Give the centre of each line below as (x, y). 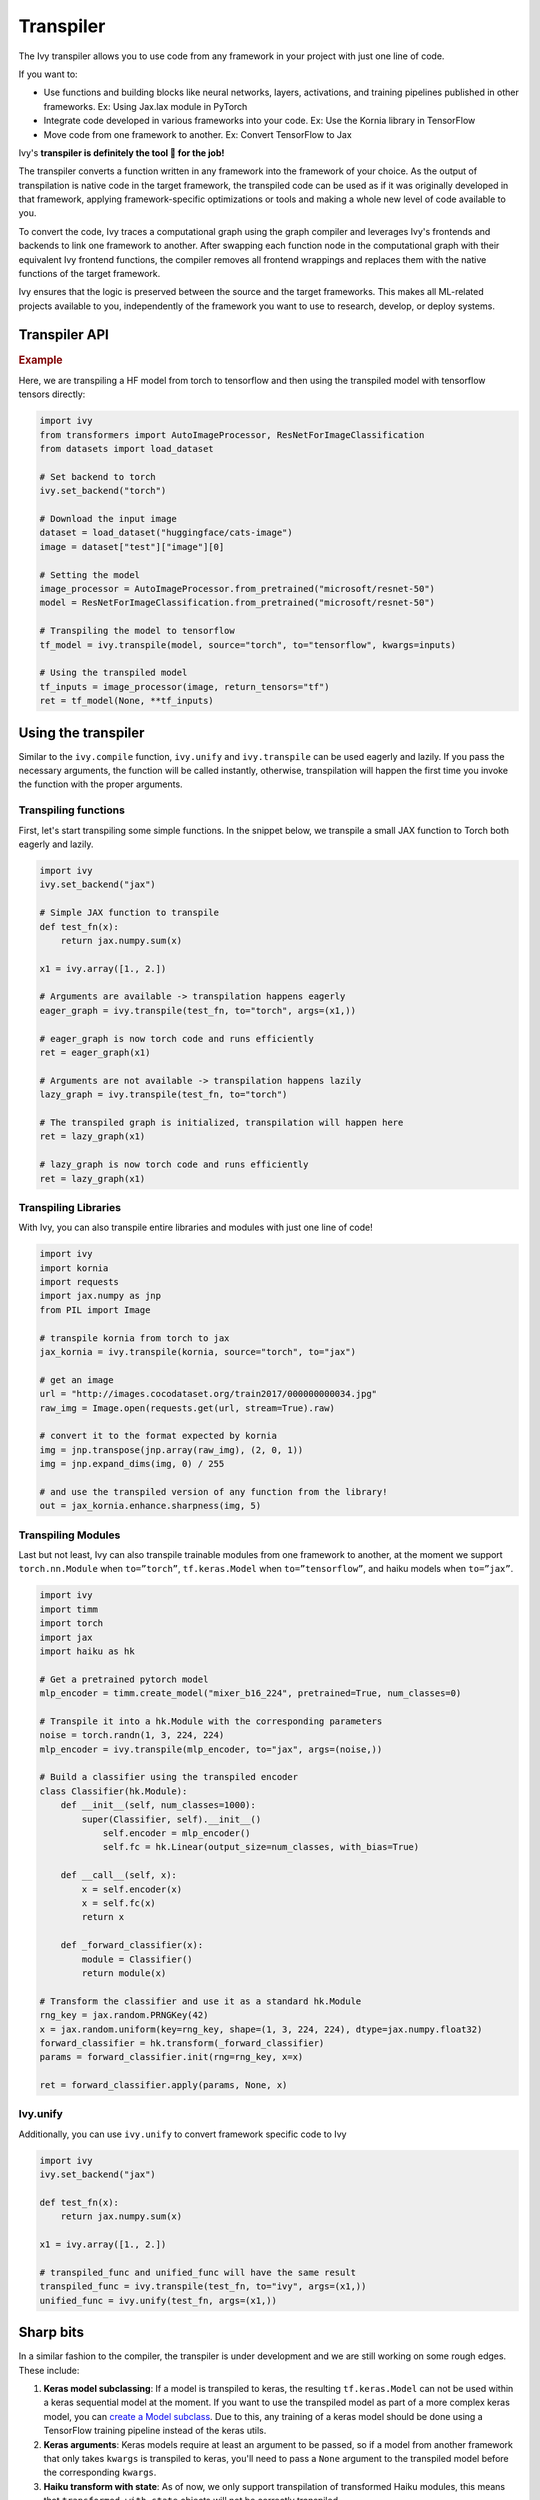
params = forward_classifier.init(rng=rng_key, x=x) (171, 2057)
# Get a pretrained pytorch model (124, 1679)
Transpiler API (63, 334)
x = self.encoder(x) (132, 1889)
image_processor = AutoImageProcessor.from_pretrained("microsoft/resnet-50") (237, 589)
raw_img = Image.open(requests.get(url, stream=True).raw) (187, 1408)
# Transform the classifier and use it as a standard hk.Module (200, 2001)
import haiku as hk (87, 1651)
